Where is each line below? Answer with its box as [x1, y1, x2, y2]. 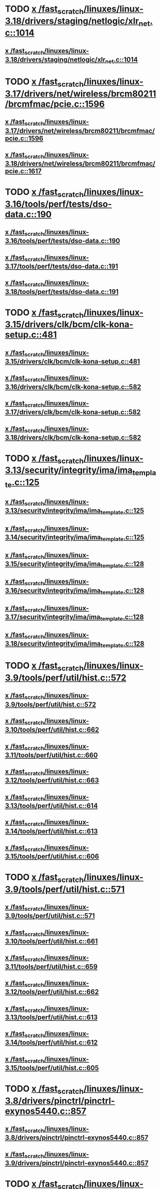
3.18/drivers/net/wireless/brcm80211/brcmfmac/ [5, 160, 156, 168]
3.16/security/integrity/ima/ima [5, 586, 101, 594]
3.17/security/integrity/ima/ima [5, 613, 100, 621]
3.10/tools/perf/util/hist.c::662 [5, 726, 99, 734]
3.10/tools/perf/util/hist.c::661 [5, 937, 98, 946]
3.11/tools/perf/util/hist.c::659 [5, 963, 98, 971]
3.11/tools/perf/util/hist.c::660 [5, 751, 98, 759]
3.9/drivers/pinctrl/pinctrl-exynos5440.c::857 [5, 1159, 148, 1167]
